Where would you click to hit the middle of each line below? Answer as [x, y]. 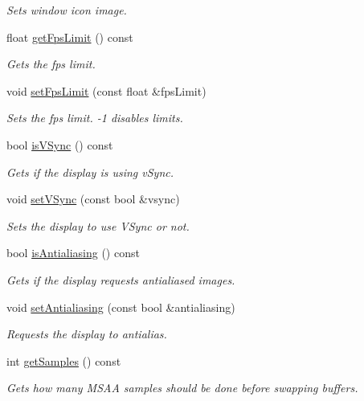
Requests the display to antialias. [87, 334]
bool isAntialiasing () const [73, 253]
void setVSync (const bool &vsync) [93, 199]
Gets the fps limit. [51, 64]
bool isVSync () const [60, 144]
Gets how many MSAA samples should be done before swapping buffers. [182, 388]
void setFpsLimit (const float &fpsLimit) [106, 90]
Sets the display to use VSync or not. [98, 225]
